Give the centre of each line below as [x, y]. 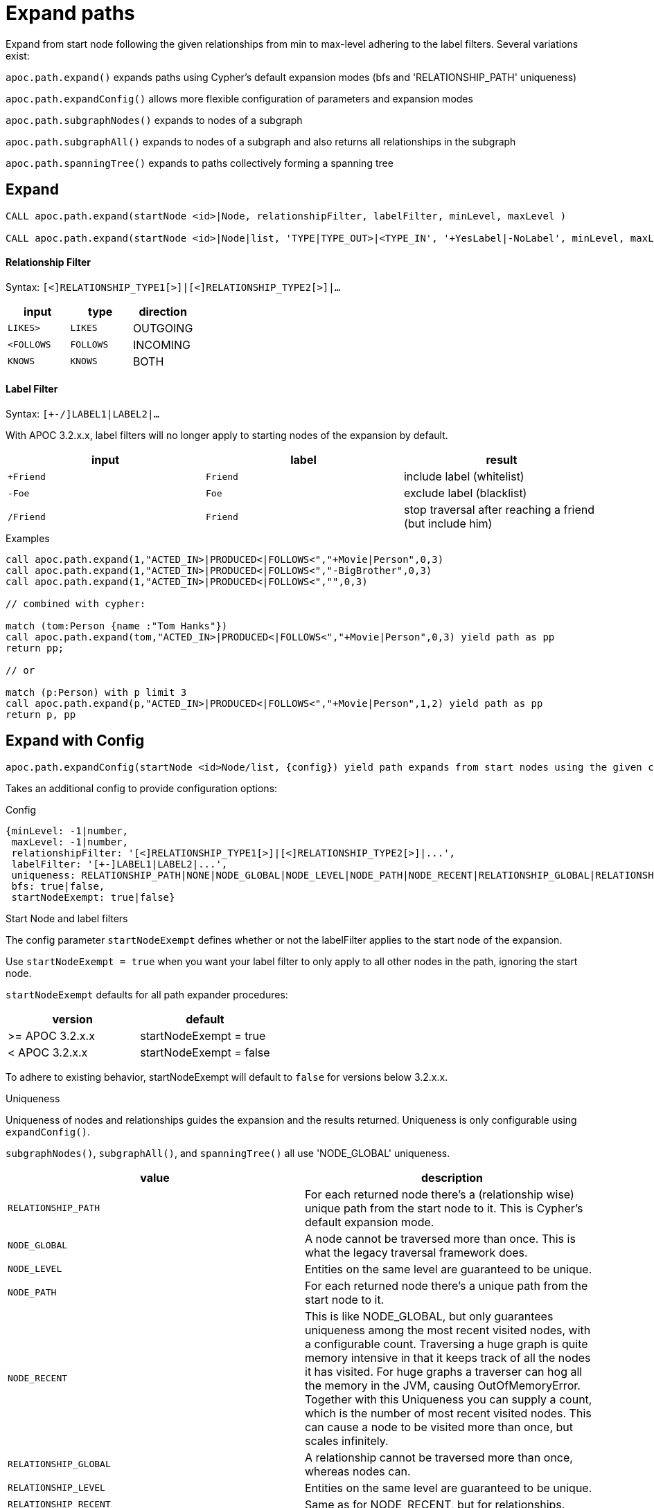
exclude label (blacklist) [465, 493]
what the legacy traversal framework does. [416, 1252]
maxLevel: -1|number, [70, 842]
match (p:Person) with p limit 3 [96, 693]
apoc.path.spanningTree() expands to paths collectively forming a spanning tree [200, 163]
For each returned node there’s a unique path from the [447, 1285]
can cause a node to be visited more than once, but [439, 1427]
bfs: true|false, [58, 886]
